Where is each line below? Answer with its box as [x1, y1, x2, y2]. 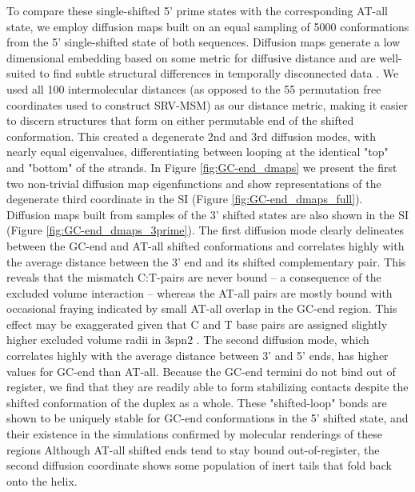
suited [6, 65, 36, 82]
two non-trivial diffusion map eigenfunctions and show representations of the [6, 174, 381, 191]
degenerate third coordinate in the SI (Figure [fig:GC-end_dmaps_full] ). [6, 190, 363, 207]
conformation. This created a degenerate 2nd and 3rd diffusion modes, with [6, 127, 377, 144]
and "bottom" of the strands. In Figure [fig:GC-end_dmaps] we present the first [6, 158, 397, 175]
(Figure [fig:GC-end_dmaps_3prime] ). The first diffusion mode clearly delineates [6, 222, 405, 238]
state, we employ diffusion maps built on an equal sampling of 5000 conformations [6, 18, 409, 34]
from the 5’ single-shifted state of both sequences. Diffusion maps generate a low [6, 34, 401, 50]
